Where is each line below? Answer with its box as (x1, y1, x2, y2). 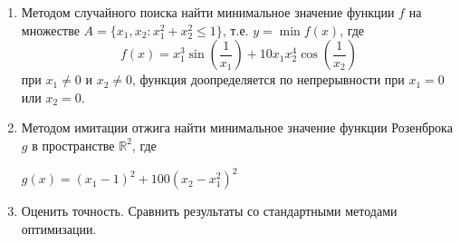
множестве (21, 20, 80, 39)
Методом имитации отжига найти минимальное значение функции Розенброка (21, 118, 453, 137)
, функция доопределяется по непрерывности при (132, 70, 405, 89)
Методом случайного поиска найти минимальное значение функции (21, 3, 395, 21)
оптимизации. (21, 219, 97, 238)
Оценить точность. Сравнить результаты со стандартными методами (21, 201, 398, 220)
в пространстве (32, 135, 115, 154)
